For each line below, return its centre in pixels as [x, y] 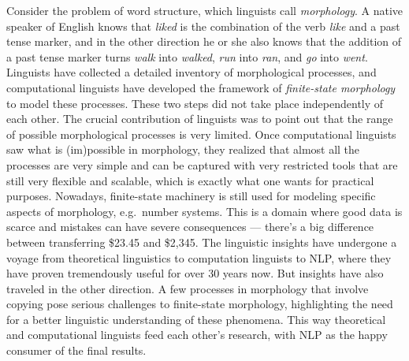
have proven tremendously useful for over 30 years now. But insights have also [195, 273]
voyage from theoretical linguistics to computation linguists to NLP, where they [199, 257]
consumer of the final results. [76, 350]
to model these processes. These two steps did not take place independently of [195, 103]
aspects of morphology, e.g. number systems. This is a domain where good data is [204, 211]
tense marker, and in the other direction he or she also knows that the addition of [204, 41]
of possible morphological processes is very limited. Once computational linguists [201, 134]
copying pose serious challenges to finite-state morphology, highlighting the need [200, 304]
